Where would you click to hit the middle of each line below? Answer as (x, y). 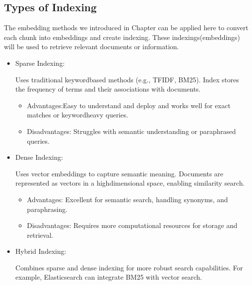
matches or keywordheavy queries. (77, 115)
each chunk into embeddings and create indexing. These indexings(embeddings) (122, 37)
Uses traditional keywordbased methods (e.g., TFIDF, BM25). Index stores (127, 79)
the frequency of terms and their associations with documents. (108, 89)
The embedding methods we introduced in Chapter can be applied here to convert (126, 28)
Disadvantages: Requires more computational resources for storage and (132, 225)
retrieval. (40, 235)
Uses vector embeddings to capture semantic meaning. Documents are (119, 173)
